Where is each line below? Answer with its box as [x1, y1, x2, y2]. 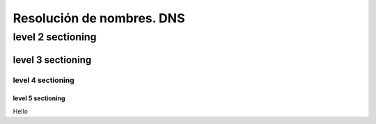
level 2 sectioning [13, 31, 97, 43]
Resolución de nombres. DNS [13, 10, 185, 26]
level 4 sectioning [13, 75, 75, 85]
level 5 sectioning [13, 94, 65, 102]
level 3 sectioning [13, 54, 92, 65]
